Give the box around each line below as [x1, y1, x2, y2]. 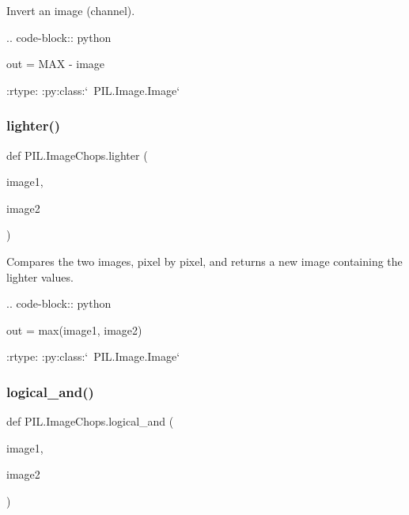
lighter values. [6, 268, 74, 285]
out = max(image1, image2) [6, 321, 142, 338]
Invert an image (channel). [6, 2, 135, 18]
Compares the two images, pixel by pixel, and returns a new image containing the [6, 252, 403, 269]
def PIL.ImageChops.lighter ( [6, 146, 148, 163]
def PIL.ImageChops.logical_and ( [6, 413, 174, 430]
